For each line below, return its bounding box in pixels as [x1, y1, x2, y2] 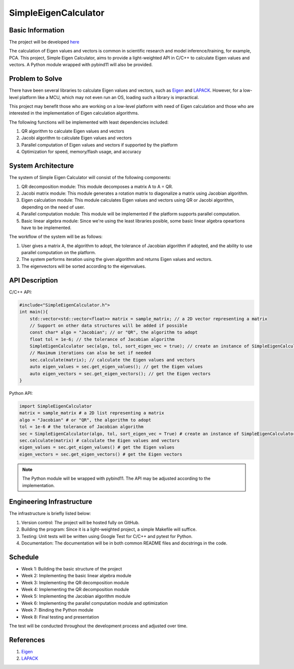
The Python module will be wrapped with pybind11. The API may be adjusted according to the [22, 476, 211, 482]
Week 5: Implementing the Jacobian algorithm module [21, 593, 131, 599]
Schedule [9, 553, 39, 561]
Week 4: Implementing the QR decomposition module [21, 587, 129, 592]
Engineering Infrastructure [9, 498, 93, 506]
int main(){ [19, 309, 49, 315]
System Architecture [9, 162, 74, 170]
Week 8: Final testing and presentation [21, 614, 99, 620]
